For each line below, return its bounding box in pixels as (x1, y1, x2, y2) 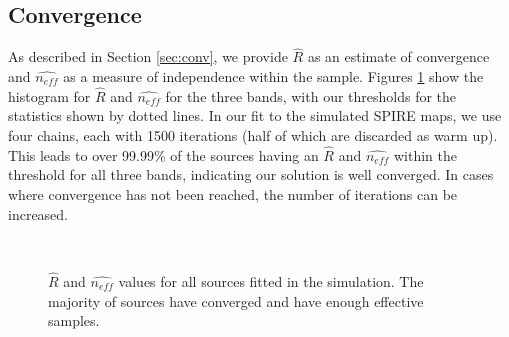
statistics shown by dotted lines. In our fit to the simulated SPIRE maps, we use (8, 105, 502, 126)
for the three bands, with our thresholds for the (165, 85, 457, 106)
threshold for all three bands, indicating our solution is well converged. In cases (8, 164, 494, 185)
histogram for (8, 85, 91, 106)
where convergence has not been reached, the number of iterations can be (8, 184, 458, 205)
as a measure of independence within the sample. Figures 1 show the (63, 66, 484, 87)
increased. (8, 203, 69, 224)
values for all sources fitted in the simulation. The (118, 271, 424, 292)
